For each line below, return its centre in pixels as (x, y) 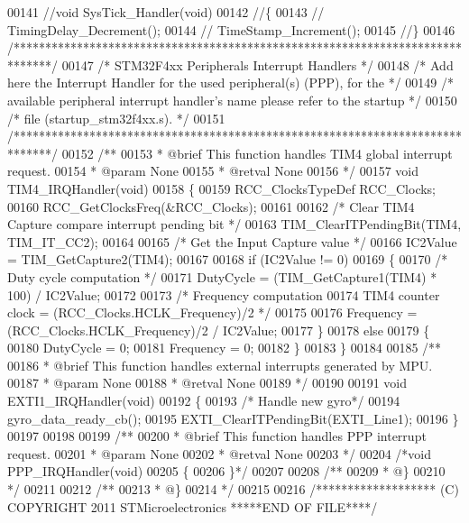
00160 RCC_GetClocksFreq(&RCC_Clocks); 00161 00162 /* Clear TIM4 (211, 206)
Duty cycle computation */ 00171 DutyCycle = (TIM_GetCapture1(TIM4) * (222, 276)
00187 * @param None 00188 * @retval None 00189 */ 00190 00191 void (207, 383)
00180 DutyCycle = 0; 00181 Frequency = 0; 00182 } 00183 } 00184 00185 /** (225, 348)
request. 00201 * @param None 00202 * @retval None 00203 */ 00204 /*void (219, 453)
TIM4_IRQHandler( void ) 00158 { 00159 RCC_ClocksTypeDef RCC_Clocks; (222, 188)
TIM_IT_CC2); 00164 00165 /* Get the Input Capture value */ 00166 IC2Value (232, 241)
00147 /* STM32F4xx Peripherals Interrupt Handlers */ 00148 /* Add (257, 64)
